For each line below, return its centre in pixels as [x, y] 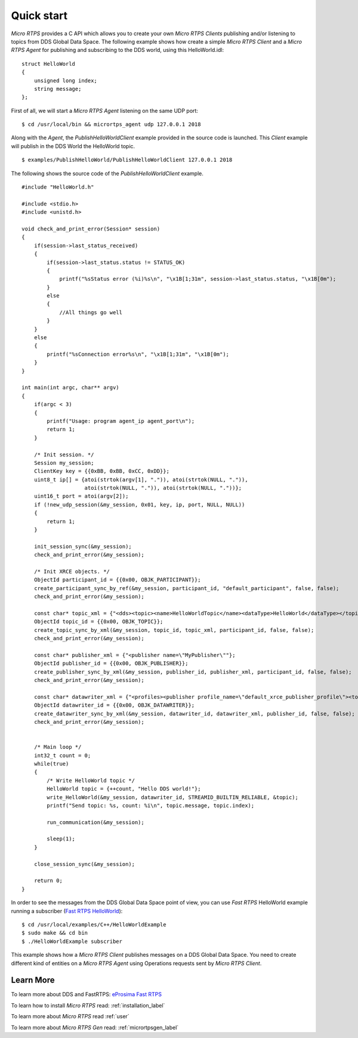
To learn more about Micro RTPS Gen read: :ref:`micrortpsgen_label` [95, 1027]
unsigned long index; [66, 80]
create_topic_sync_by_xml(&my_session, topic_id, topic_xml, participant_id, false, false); [174, 630]
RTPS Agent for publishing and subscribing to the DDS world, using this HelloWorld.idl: [117, 50]
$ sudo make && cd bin [55, 933]
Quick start [39, 16]
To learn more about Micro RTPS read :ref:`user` [70, 1016]
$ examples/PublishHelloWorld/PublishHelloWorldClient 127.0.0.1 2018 [127, 160]
